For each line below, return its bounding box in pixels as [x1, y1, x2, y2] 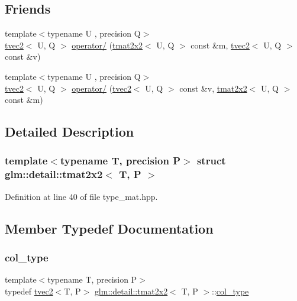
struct [196, 153, 226, 168]
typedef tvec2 [5, 284, 53, 297]
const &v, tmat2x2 [179, 82, 247, 94]
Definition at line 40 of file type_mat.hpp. [5, 190, 158, 202]
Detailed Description [5, 122, 134, 141]
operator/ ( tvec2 [72, 82, 131, 94]
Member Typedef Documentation [5, 219, 214, 237]
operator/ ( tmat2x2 [72, 38, 143, 51]
